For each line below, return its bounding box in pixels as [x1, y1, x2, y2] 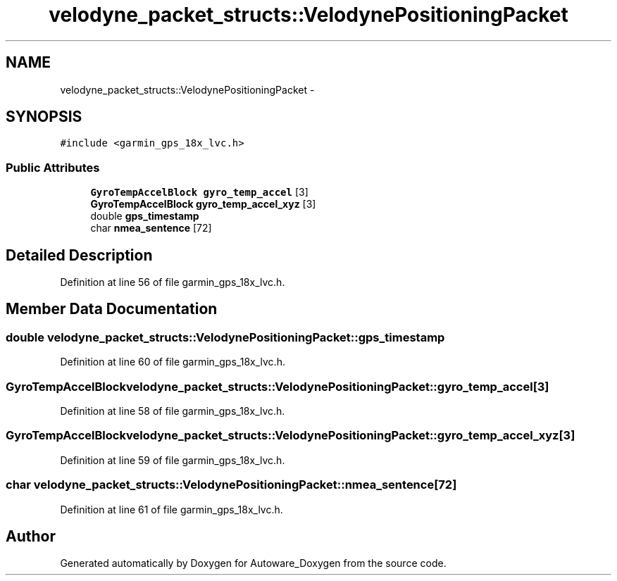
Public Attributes [6, 160, 100, 175]
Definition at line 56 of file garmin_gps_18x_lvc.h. [60, 276, 285, 289]
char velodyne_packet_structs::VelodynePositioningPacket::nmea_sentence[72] [6, 477, 457, 492]
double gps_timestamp [90, 210, 199, 223]
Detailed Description [6, 246, 153, 264]
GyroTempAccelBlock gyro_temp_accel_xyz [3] [90, 198, 316, 211]
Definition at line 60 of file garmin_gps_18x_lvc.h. [60, 356, 285, 368]
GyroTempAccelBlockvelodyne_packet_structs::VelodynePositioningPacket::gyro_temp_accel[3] [6, 379, 549, 394]
